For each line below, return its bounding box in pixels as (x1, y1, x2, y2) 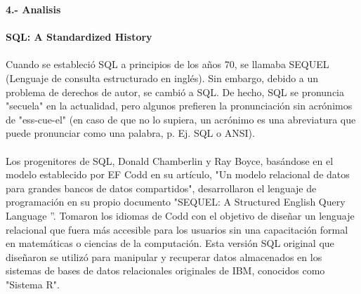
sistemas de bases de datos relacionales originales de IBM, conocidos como (6, 263, 325, 278)
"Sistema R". (6, 276, 60, 291)
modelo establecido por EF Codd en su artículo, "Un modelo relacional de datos (6, 167, 350, 182)
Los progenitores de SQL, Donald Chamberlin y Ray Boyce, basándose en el (6, 153, 334, 168)
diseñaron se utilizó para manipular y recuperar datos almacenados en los (6, 249, 322, 264)
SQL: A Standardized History (6, 29, 152, 44)
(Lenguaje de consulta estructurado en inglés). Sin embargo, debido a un (6, 70, 319, 85)
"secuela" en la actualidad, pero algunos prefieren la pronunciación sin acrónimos (6, 98, 353, 113)
